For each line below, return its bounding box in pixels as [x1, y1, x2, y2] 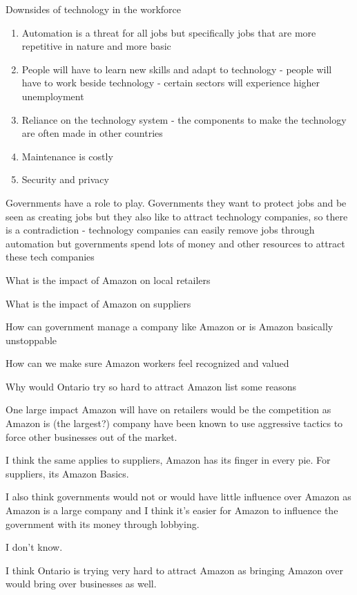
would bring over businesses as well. [6, 576, 157, 591]
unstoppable [6, 332, 57, 347]
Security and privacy [21, 172, 109, 187]
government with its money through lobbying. [6, 516, 200, 531]
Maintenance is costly [21, 149, 113, 163]
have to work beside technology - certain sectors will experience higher [21, 75, 320, 90]
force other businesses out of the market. [6, 429, 177, 444]
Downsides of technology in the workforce [6, 2, 181, 16]
